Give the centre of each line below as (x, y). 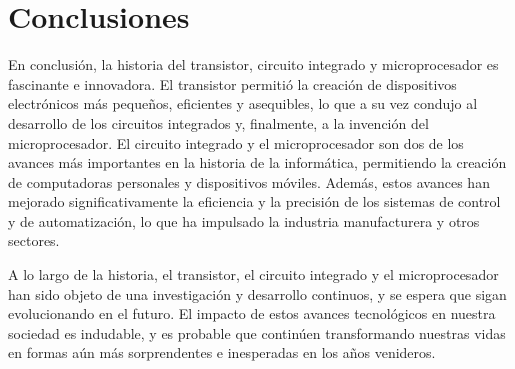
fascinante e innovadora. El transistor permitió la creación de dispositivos (232, 83)
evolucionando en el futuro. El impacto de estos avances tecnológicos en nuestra (252, 313)
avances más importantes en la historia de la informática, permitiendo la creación (257, 162)
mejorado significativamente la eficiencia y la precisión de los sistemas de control (254, 201)
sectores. (34, 240)
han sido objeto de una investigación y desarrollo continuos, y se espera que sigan (257, 293)
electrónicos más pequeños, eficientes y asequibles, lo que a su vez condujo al (243, 103)
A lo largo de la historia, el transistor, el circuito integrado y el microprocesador (253, 274)
